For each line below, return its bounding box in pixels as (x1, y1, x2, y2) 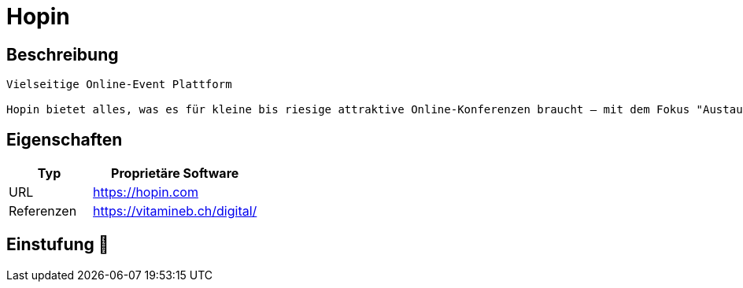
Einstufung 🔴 (6, 234, 109, 255)
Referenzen (9, 203, 77, 220)
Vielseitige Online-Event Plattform (6, 78, 232, 91)
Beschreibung (6, 44, 119, 65)
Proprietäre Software (111, 165, 239, 182)
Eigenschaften (6, 129, 123, 150)
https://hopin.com (93, 184, 198, 201)
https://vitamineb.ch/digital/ (93, 203, 257, 220)
